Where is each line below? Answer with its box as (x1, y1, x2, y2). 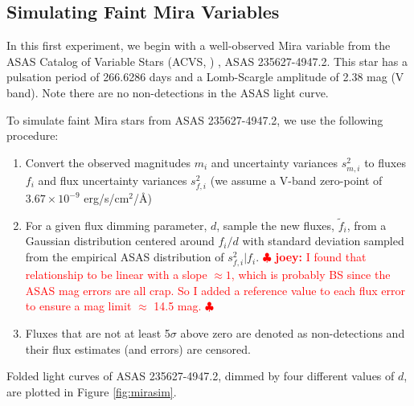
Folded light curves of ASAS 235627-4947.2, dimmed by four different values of (6, 367, 395, 384)
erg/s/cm (84, 190, 129, 207)
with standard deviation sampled (242, 232, 404, 249)
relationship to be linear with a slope (25, 266, 207, 283)
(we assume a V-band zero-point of (210, 171, 383, 188)
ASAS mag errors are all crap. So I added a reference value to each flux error (25, 281, 405, 298)
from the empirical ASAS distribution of (25, 248, 224, 265)
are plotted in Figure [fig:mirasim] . (6, 383, 177, 400)
